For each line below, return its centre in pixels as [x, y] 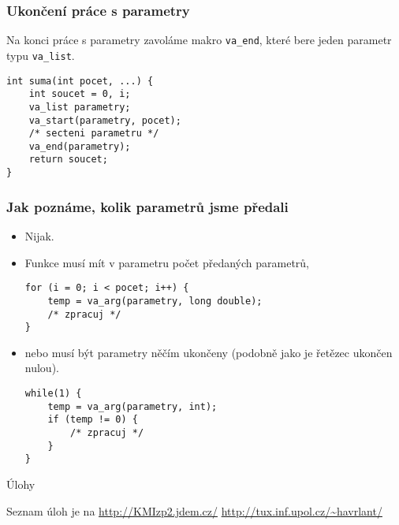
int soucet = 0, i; [80, 94]
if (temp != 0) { [93, 420]
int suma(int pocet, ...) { [80, 81]
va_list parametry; [80, 107]
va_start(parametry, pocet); [105, 120]
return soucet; [68, 160]
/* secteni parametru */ [94, 134]
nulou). [42, 368]
